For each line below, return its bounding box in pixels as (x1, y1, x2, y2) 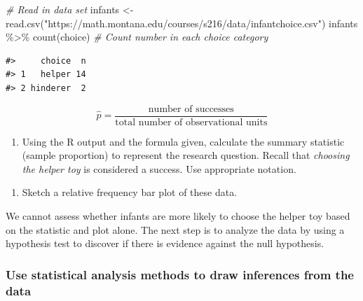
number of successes (148, 104, 234, 114)
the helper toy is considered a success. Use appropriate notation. (22, 161, 296, 176)
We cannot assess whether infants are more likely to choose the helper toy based (6, 209, 350, 223)
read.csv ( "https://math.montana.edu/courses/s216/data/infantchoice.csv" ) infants (6, 15, 358, 30)
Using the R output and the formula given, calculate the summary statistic (22, 134, 345, 148)
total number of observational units (115, 117, 268, 127)
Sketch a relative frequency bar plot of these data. (22, 185, 238, 199)
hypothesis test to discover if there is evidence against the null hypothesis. (6, 236, 324, 251)
